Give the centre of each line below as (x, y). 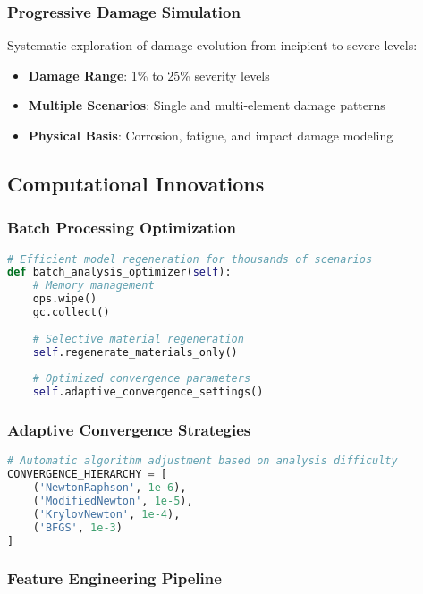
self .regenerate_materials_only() (135, 352)
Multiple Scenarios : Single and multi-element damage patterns (207, 105)
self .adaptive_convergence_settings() (148, 392)
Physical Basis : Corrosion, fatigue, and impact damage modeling (211, 135)
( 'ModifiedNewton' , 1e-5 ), (113, 501)
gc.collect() (71, 313)
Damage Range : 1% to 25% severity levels (149, 75)
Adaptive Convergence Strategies (129, 430)
